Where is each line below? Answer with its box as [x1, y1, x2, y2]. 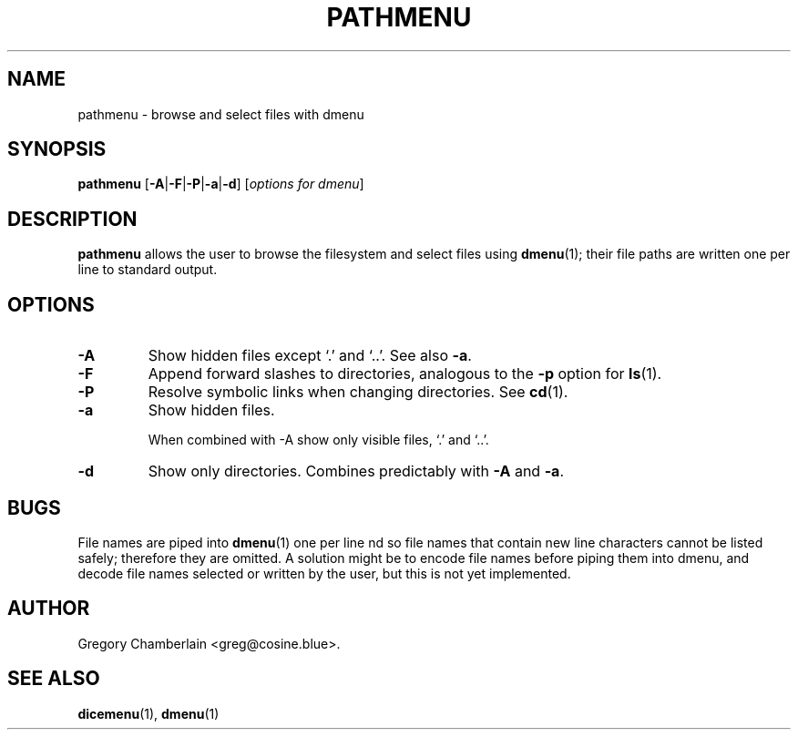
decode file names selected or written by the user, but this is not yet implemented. [77, 565, 571, 581]
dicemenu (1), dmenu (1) [77, 705, 220, 722]
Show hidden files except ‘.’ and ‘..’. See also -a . [148, 346, 472, 365]
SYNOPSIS [7, 138, 107, 161]
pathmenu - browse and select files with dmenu [77, 106, 364, 122]
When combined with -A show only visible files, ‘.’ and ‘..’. [148, 432, 489, 448]
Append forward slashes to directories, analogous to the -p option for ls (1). [148, 364, 662, 384]
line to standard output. [77, 261, 218, 278]
